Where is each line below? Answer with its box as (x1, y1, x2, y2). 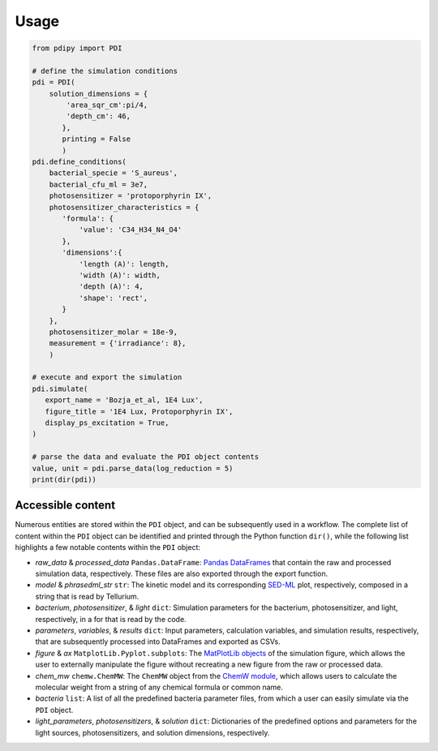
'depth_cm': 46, (66, 112, 131, 121)
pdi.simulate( (32, 384, 88, 393)
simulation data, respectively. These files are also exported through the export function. (35, 569, 328, 579)
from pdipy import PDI (32, 44, 122, 53)
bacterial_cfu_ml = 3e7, (49, 179, 148, 189)
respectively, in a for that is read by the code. (35, 614, 187, 624)
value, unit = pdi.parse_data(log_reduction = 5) (32, 463, 234, 473)
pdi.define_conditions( (32, 157, 127, 166)
